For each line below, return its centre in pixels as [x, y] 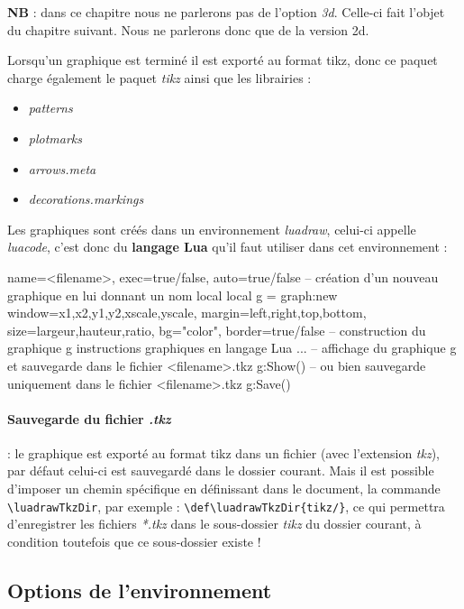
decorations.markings [86, 199]
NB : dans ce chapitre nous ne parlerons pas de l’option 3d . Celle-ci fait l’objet [226, 12]
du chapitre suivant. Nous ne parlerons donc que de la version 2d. [188, 29]
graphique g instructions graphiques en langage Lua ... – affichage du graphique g [232, 348]
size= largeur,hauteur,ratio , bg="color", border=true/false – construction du [217, 330]
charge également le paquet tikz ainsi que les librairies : [159, 77]
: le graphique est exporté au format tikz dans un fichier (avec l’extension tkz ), [223, 452]
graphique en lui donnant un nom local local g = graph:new [173, 295]
